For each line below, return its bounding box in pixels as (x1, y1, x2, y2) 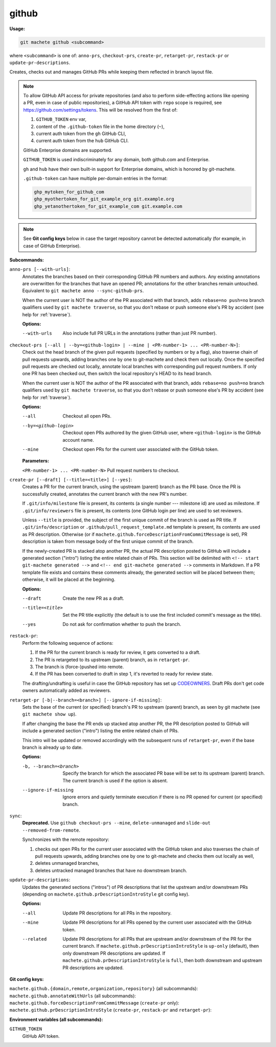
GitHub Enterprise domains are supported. (23, 147, 112, 153)
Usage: (9, 26, 26, 32)
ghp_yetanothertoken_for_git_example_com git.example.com (34, 203, 182, 209)
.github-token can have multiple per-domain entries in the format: (23, 175, 168, 181)
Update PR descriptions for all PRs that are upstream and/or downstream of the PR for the (62, 935, 251, 942)
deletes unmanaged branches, (35, 860, 100, 866)
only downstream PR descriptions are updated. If (62, 950, 166, 956)
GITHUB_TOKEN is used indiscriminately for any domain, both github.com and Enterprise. (23, 157, 210, 163)
